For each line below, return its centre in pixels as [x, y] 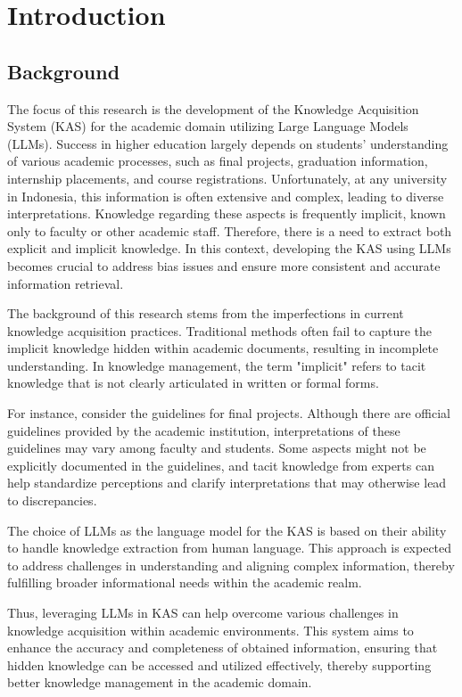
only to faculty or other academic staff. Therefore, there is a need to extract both [230, 230]
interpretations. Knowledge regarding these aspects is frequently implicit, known [227, 213]
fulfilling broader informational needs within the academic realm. [185, 582]
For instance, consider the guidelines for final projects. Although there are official [229, 413]
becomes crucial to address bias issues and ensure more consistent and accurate [224, 265]
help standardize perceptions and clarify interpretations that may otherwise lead [227, 483]
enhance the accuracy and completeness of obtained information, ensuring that [223, 648]
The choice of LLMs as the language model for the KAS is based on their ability [227, 530]
